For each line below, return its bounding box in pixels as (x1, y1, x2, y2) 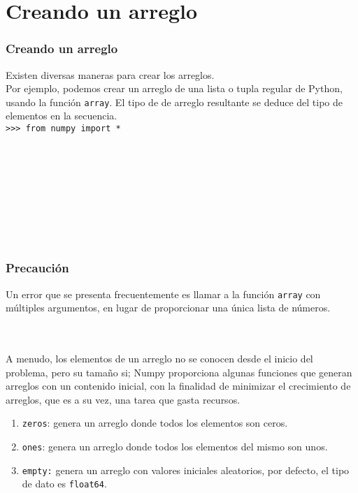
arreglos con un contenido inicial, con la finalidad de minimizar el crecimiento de (6, 378, 351, 393)
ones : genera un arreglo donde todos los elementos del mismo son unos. (22, 439, 328, 454)
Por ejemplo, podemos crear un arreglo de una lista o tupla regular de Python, (6, 81, 343, 96)
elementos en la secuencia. (6, 108, 117, 123)
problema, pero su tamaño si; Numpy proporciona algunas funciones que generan (6, 365, 352, 379)
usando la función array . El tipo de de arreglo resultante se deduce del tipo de (6, 94, 343, 109)
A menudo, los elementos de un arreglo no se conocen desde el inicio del (6, 351, 313, 366)
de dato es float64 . (22, 476, 107, 491)
